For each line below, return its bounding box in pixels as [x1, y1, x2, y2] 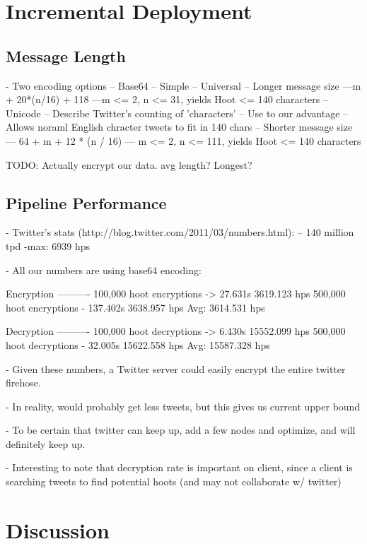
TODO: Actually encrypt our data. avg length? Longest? [6, 157, 252, 172]
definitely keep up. [6, 436, 86, 451]
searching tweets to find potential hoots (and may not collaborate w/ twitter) [6, 474, 342, 489]
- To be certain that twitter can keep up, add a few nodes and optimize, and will [6, 422, 356, 437]
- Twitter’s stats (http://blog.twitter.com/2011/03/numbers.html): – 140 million [6, 225, 354, 240]
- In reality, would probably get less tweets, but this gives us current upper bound [6, 398, 361, 413]
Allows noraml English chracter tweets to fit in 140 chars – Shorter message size [6, 119, 353, 134]
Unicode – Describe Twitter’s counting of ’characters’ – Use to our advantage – [6, 105, 349, 120]
